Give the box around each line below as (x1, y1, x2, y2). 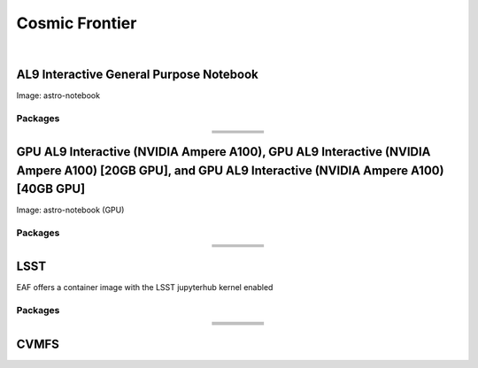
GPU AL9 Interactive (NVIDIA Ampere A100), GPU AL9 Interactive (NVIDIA (16, 144, 431, 159)
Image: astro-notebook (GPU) (16, 204, 125, 216)
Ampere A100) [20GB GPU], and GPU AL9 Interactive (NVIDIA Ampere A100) (16, 163, 444, 178)
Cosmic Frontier (16, 13, 137, 33)
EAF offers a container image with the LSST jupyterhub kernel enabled (16, 281, 274, 292)
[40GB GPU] (16, 181, 86, 196)
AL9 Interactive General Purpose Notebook (16, 67, 258, 82)
